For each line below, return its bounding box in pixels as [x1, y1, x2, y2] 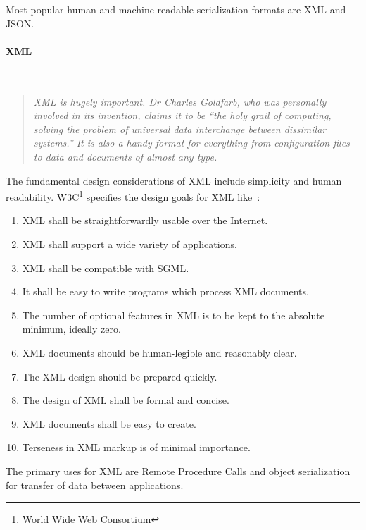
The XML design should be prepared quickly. [22, 369, 217, 383]
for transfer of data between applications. [6, 477, 184, 492]
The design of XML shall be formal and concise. [22, 393, 229, 407]
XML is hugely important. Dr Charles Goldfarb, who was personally [33, 94, 327, 109]
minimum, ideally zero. [22, 321, 121, 336]
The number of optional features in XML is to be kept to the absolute [22, 307, 324, 322]
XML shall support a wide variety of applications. [22, 236, 237, 251]
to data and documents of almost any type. [33, 149, 217, 164]
